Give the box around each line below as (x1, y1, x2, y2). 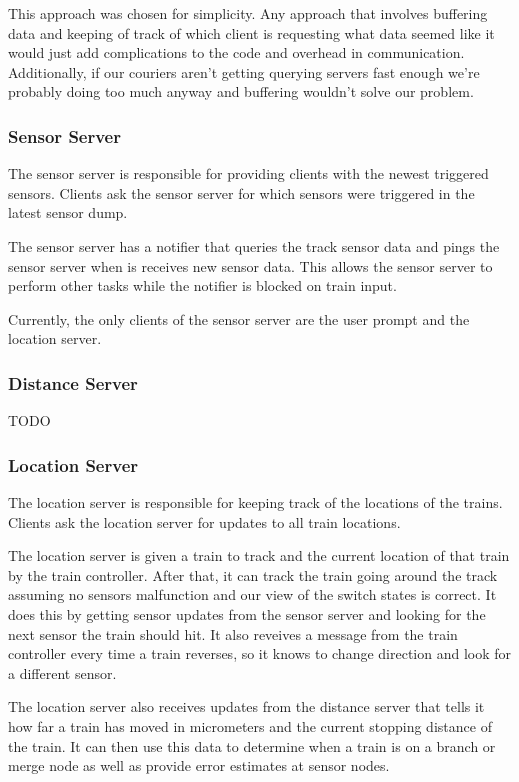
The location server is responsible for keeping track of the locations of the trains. (8, 491, 503, 512)
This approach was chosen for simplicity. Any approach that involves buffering (8, 3, 488, 23)
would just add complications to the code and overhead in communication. (8, 42, 465, 63)
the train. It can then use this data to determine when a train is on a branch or (8, 735, 496, 756)
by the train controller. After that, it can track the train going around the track (8, 564, 498, 585)
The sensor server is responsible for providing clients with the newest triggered (8, 163, 489, 184)
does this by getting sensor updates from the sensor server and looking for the (8, 603, 486, 624)
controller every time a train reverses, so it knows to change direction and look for (8, 643, 512, 664)
